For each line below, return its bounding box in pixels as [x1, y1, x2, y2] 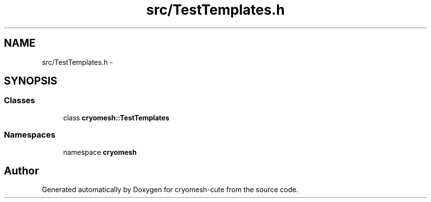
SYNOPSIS [4, 75, 58, 87]
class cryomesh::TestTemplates [63, 113, 170, 122]
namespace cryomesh [63, 147, 137, 156]
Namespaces [4, 130, 56, 140]
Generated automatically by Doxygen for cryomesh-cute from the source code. [42, 185, 299, 194]
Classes [4, 95, 35, 106]
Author [4, 164, 39, 177]
